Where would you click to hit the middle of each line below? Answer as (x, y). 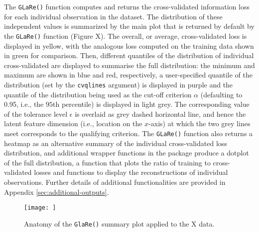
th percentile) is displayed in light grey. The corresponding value (151, 104)
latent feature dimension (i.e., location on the (73, 123)
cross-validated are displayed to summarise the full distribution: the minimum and (129, 65)
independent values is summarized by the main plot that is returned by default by (129, 26)
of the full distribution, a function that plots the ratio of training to (107, 162)
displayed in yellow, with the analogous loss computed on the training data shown (129, 45)
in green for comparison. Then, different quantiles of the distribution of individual (129, 55)
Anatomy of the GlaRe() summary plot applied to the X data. (119, 223)
